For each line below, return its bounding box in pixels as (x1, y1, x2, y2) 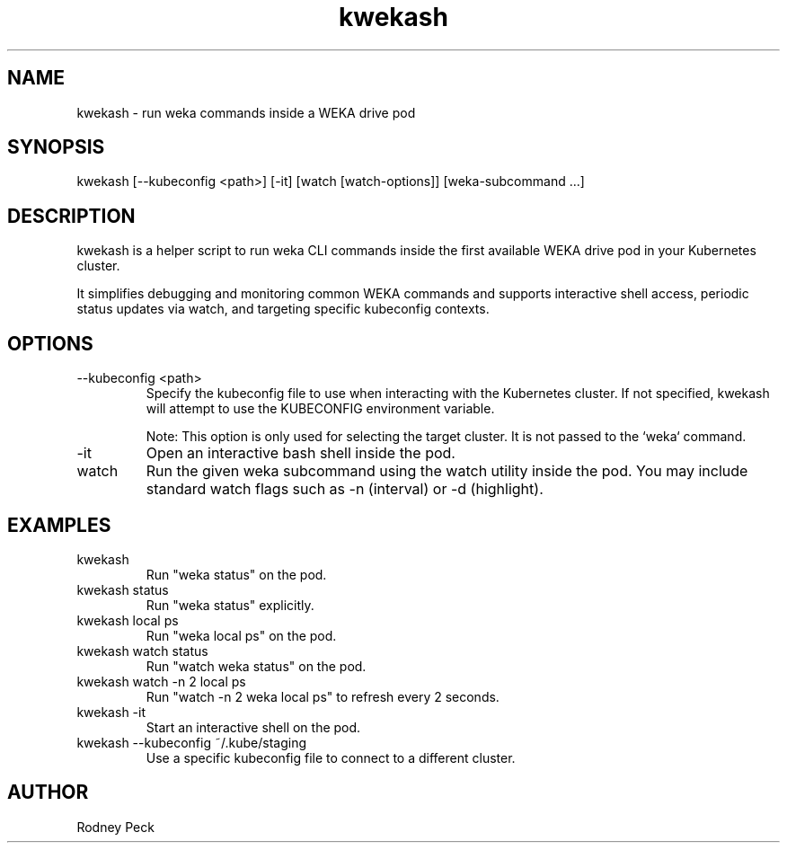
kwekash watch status (76, 642, 208, 659)
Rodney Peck (76, 819, 155, 835)
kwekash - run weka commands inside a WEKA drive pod (76, 104, 416, 120)
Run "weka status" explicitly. (146, 597, 314, 613)
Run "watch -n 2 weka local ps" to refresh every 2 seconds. (146, 688, 500, 704)
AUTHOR (7, 781, 89, 804)
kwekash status (76, 581, 169, 598)
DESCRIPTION (7, 204, 136, 227)
